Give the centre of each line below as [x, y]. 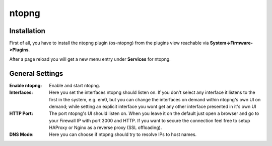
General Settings [36, 74]
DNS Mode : [21, 134]
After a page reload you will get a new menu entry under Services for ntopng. [90, 59]
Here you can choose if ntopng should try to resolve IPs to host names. [123, 134]
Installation [27, 31]
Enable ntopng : [26, 85]
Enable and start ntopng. [75, 85]
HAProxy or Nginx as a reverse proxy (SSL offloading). [106, 127]
